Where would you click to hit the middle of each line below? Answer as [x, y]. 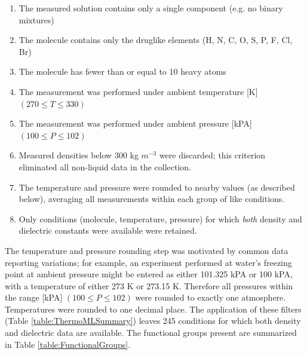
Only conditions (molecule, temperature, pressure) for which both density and [160, 218]
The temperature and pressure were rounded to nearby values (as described [157, 187]
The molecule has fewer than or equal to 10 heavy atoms [122, 71]
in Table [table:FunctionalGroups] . [68, 344]
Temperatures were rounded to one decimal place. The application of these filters [153, 309]
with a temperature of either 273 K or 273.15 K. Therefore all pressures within [149, 285]
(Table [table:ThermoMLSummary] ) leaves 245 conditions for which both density [153, 321]
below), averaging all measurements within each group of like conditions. [152, 199]
